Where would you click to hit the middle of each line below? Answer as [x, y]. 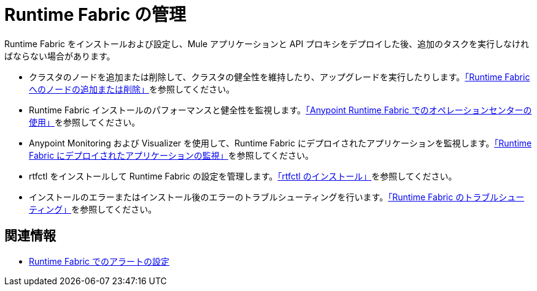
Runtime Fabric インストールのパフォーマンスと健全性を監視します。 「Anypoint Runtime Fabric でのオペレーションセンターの [280, 110]
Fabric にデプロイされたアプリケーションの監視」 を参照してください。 [171, 155]
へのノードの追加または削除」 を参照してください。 [132, 89]
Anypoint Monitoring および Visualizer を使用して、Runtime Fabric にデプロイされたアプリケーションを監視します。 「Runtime [280, 143]
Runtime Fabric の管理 [95, 15]
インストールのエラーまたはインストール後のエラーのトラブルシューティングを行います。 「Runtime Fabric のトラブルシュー [277, 197]
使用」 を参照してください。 [85, 122]
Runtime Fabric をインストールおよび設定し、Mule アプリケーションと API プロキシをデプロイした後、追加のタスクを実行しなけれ [267, 43]
